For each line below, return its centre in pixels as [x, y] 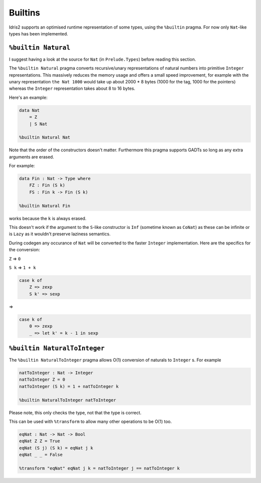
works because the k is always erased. [48, 218]
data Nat [29, 110]
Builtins [25, 13]
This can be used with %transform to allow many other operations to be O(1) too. [90, 421]
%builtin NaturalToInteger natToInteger [67, 400]
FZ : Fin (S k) [47, 185]
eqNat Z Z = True [40, 441]
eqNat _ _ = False [41, 455]
